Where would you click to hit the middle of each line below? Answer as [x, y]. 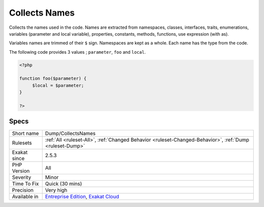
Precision [23, 190]
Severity [22, 177]
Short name [25, 133]
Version [21, 171]
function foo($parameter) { [53, 79]
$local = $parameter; [58, 85]
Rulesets [22, 143]
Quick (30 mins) [64, 184]
